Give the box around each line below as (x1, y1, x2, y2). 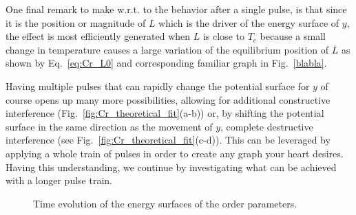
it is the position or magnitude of (6, 15, 146, 30)
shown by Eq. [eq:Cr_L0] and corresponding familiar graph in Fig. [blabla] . (6, 56, 327, 70)
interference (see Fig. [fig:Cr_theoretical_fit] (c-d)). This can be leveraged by (6, 133, 331, 147)
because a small (260, 29, 326, 43)
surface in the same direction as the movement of (6, 119, 213, 133)
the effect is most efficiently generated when (6, 29, 191, 43)
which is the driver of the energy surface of (158, 15, 339, 30)
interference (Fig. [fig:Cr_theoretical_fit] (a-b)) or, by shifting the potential (6, 106, 324, 120)
